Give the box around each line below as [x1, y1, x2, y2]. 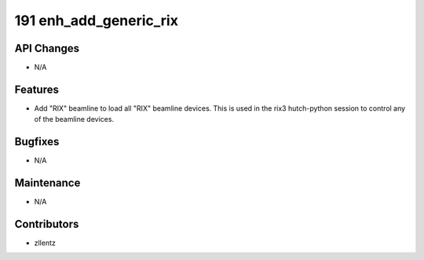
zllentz [34, 238, 57, 247]
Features [14, 82, 59, 96]
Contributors [14, 217, 79, 231]
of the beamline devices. [34, 115, 114, 124]
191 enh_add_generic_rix [14, 12, 178, 29]
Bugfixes [14, 135, 60, 148]
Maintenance [14, 177, 81, 190]
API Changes [14, 42, 80, 55]
